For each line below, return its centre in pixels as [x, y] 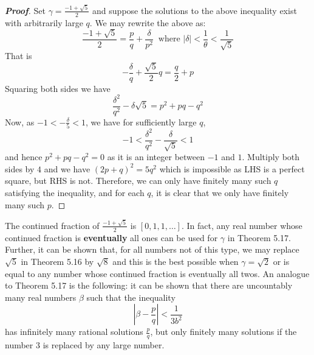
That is [19, 56]
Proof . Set [25, 10]
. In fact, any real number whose [242, 225]
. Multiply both [271, 157]
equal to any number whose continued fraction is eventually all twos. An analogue [157, 273]
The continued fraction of [52, 225]
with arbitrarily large [44, 22]
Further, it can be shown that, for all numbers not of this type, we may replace [152, 249]
